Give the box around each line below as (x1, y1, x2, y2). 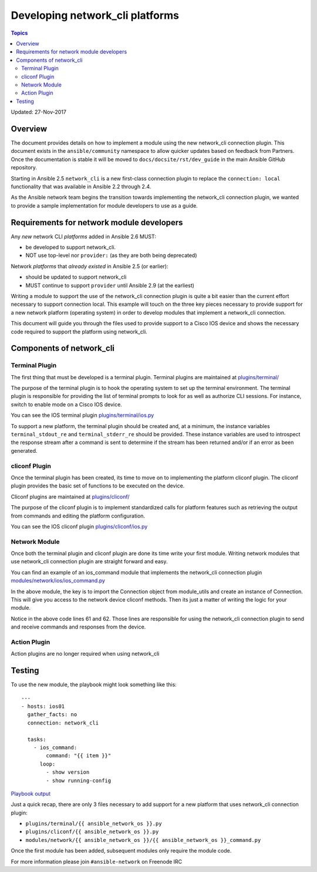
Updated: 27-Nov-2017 (11, 109, 67, 116)
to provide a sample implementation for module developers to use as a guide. (11, 202, 198, 209)
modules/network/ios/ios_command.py (11, 577, 106, 584)
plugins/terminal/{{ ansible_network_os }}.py (25, 820, 162, 827)
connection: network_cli (27, 719, 99, 726)
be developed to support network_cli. (25, 244, 116, 250)
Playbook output (11, 790, 51, 797)
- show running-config (46, 777, 112, 784)
